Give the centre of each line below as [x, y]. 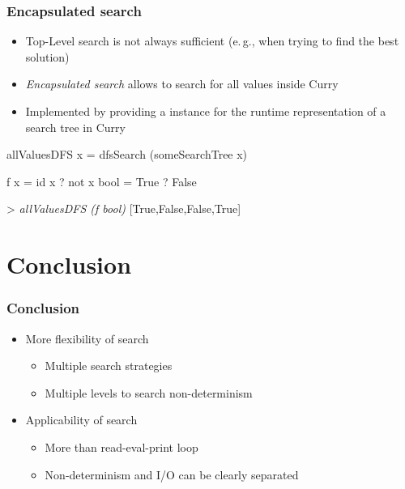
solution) [47, 56]
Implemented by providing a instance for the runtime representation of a [206, 111]
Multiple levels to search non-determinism [149, 392]
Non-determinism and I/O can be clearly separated [172, 474]
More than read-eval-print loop [122, 446]
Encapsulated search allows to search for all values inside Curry [182, 84]
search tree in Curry [75, 127]
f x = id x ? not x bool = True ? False [102, 181]
